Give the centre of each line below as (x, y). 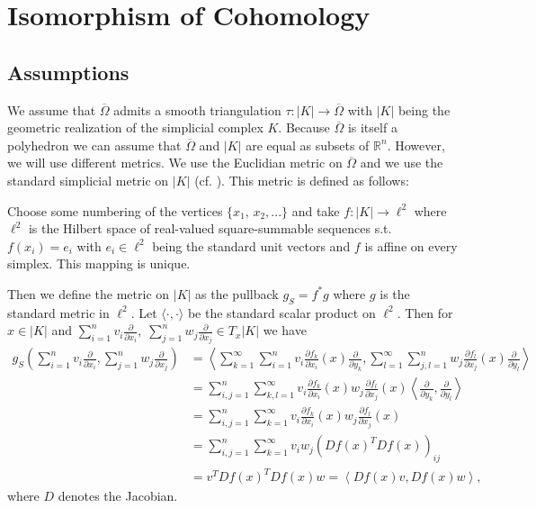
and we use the (402, 163)
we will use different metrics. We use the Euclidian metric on (175, 163)
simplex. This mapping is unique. (99, 263)
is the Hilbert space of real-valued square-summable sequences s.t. (210, 228)
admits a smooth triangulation (197, 109)
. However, (416, 145)
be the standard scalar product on (281, 312)
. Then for (425, 312)
